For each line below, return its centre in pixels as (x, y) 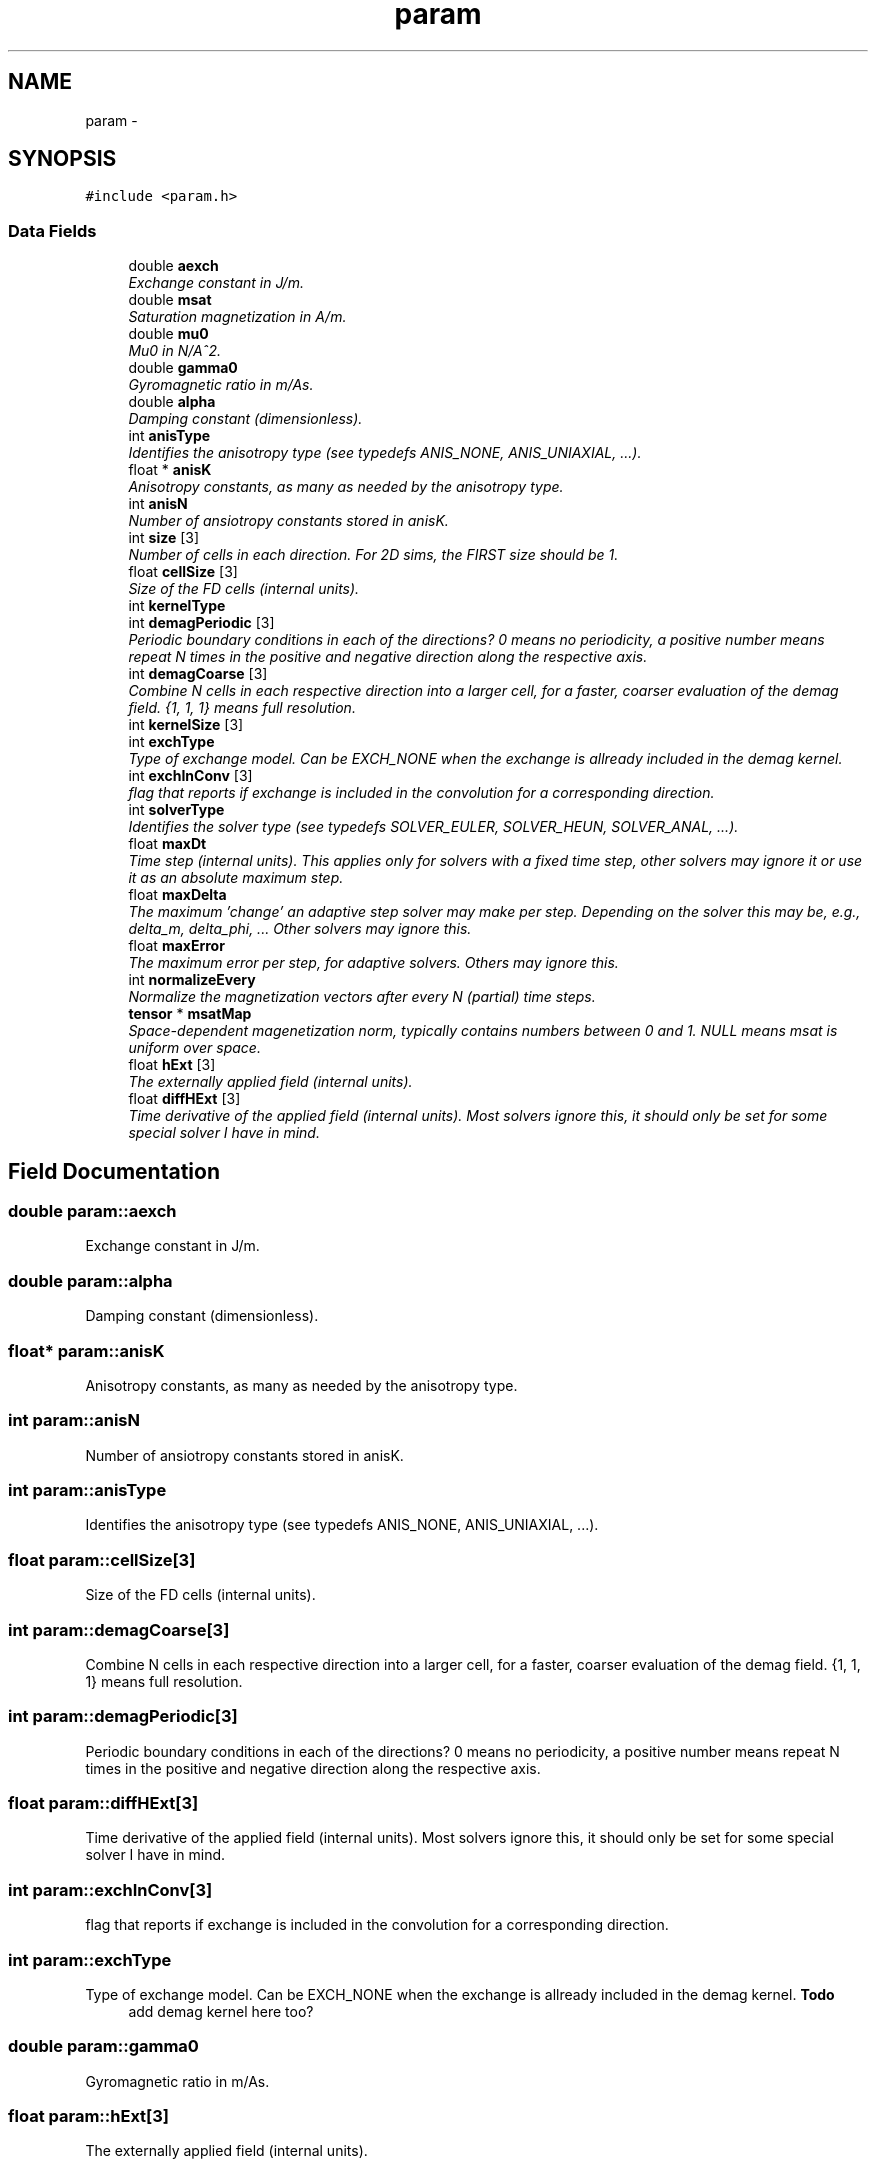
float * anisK (170, 470)
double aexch (173, 266)
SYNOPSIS (62, 159)
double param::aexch (92, 1211)
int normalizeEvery (192, 980)
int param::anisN (74, 1420)
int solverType (176, 810)
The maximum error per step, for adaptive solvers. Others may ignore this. (373, 963)
